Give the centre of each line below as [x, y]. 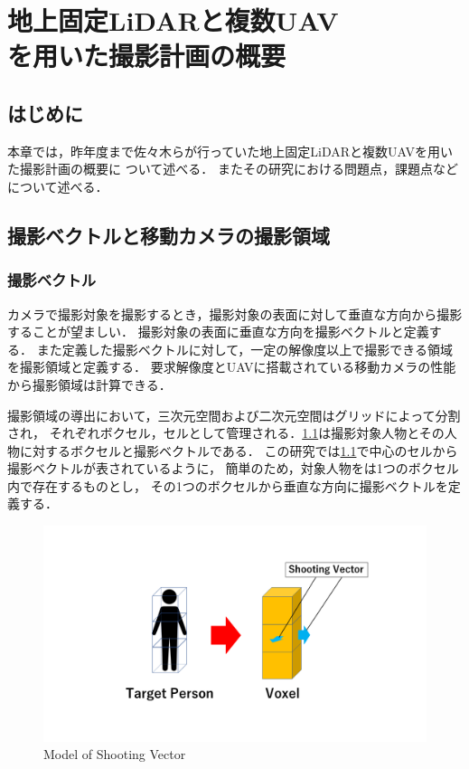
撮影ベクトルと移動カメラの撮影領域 [169, 235]
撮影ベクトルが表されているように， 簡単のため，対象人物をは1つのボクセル [233, 468]
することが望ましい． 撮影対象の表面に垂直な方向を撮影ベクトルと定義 [218, 332]
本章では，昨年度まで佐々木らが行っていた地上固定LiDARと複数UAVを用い [230, 151]
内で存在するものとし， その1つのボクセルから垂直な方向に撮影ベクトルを [228, 485]
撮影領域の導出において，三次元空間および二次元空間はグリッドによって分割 [234, 415]
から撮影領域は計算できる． [89, 384]
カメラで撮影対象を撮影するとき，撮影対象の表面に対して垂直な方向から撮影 [235, 313]
